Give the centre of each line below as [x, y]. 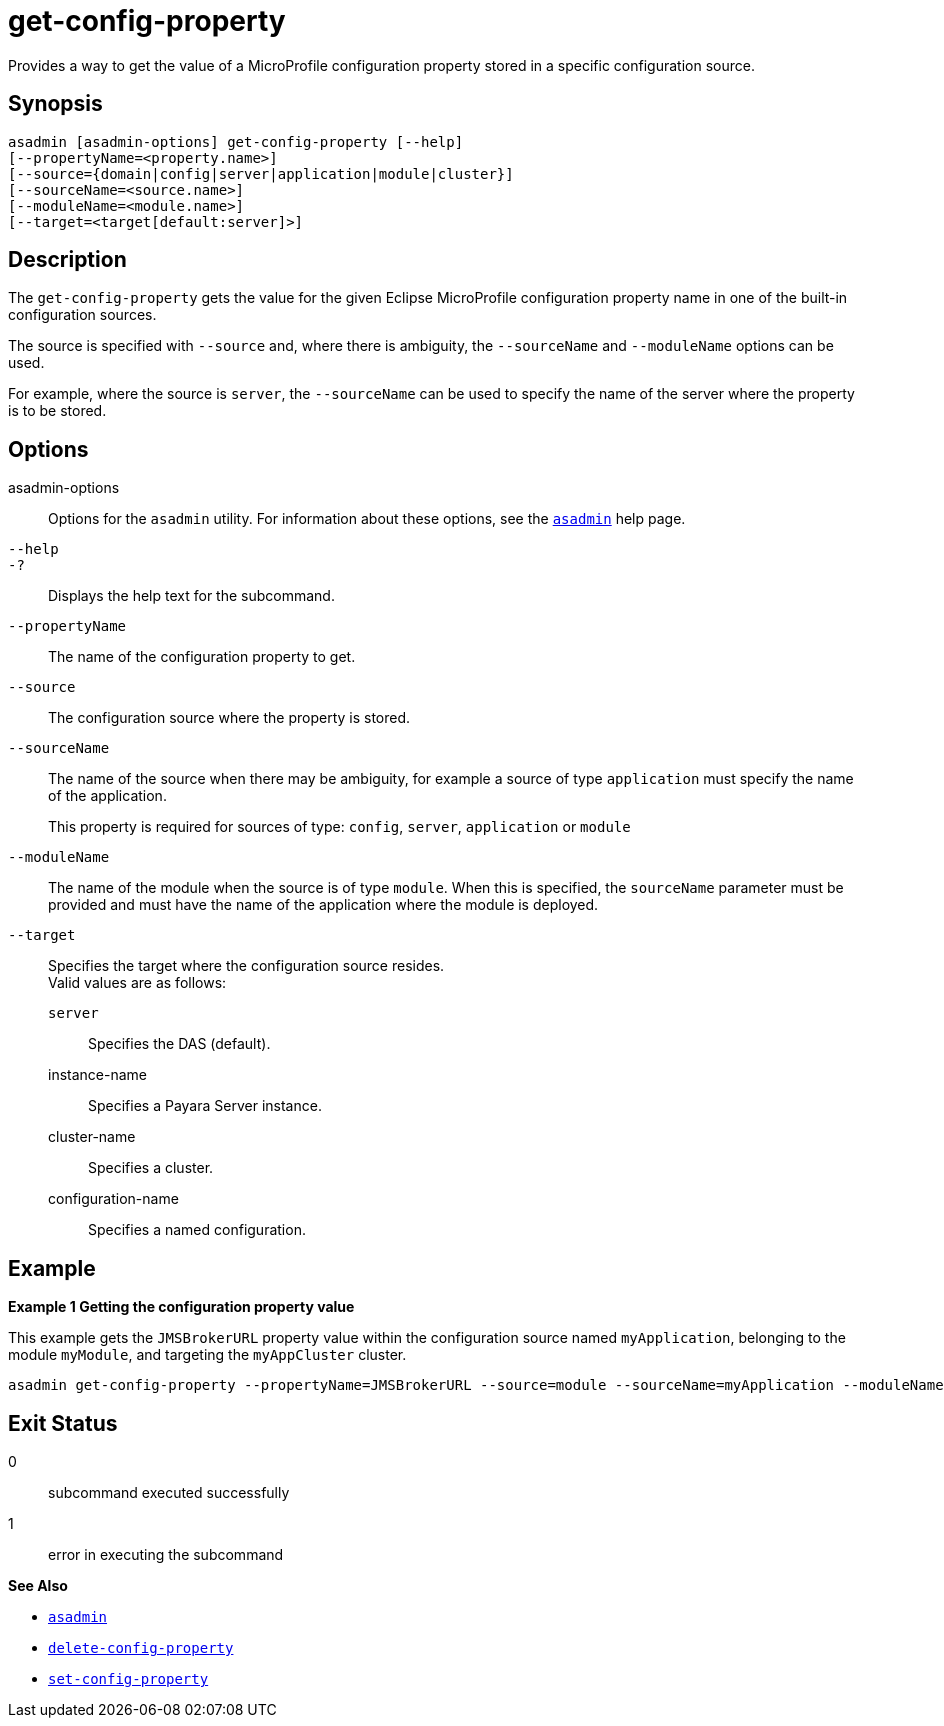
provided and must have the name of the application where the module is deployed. [323, 905]
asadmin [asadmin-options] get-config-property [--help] [236, 141]
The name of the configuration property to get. [202, 657]
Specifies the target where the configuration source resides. [246, 966]
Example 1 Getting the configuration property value [181, 1307]
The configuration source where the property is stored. [229, 718]
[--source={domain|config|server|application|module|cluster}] [261, 173]
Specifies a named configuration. [197, 1230]
